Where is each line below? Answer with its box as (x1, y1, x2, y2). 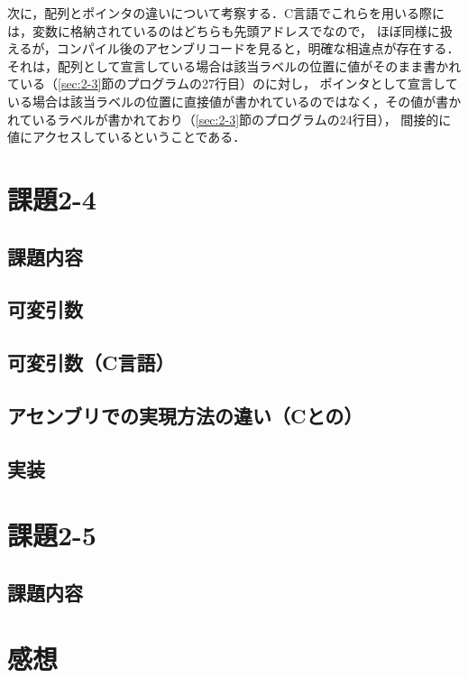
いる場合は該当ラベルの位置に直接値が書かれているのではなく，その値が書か (7, 91, 462, 110)
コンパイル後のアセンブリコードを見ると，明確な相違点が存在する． (56, 39, 460, 58)
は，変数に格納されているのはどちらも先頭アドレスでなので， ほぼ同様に (7, 21, 440, 40)
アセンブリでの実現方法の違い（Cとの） (7, 401, 363, 429)
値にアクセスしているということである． (7, 127, 246, 146)
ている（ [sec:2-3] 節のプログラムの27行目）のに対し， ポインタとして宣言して (7, 74, 458, 93)
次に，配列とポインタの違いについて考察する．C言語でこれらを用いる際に (7, 4, 445, 22)
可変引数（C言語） (7, 348, 175, 376)
